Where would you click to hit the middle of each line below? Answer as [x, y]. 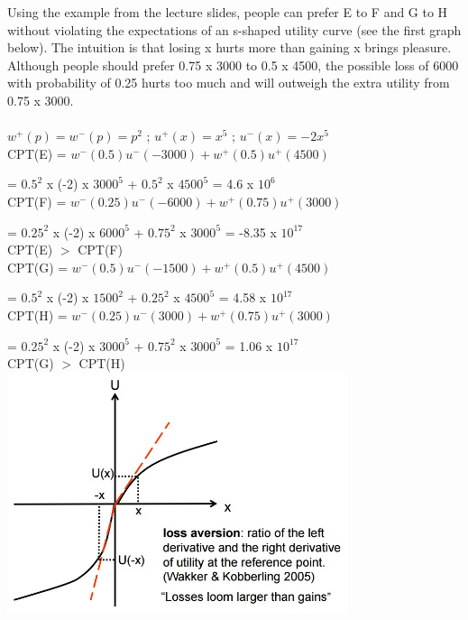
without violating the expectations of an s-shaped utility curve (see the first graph [234, 29]
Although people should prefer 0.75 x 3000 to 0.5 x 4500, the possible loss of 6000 [233, 65]
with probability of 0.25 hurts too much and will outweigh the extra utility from [229, 83]
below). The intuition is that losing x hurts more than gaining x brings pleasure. [229, 47]
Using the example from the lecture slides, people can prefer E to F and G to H [228, 12]
